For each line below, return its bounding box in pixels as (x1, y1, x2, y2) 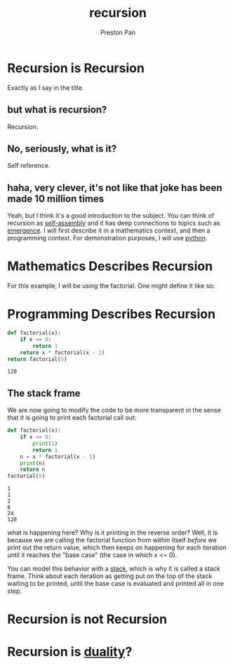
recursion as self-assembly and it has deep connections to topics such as (7, 219, 220, 228)
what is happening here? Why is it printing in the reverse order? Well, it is (7, 528, 218, 537)
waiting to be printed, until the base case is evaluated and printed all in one (7, 580, 225, 588)
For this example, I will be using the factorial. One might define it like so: (7, 282, 215, 290)
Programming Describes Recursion (7, 306, 216, 322)
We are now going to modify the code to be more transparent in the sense (7, 406, 221, 414)
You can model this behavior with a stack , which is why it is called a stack (7, 564, 220, 573)
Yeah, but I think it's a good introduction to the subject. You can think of (7, 211, 215, 220)
